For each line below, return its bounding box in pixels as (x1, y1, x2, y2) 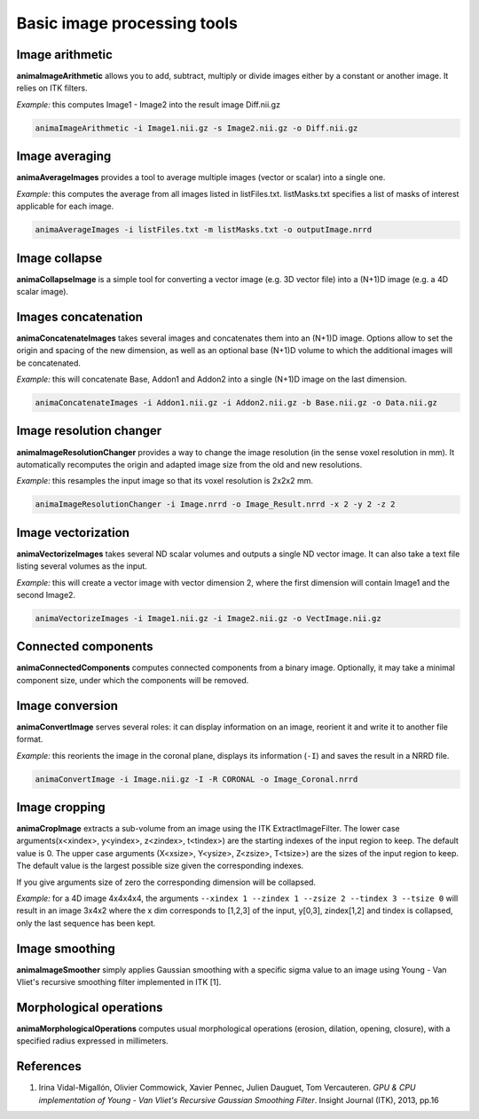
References (16, 1059, 82, 1074)
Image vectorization (16, 524, 130, 540)
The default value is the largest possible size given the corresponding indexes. (16, 861, 304, 871)
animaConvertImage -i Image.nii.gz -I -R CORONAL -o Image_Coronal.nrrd (35, 774, 358, 784)
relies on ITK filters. (16, 83, 88, 93)
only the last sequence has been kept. (16, 918, 156, 928)
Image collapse (16, 250, 103, 265)
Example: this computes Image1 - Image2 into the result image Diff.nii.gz (16, 99, 281, 110)
